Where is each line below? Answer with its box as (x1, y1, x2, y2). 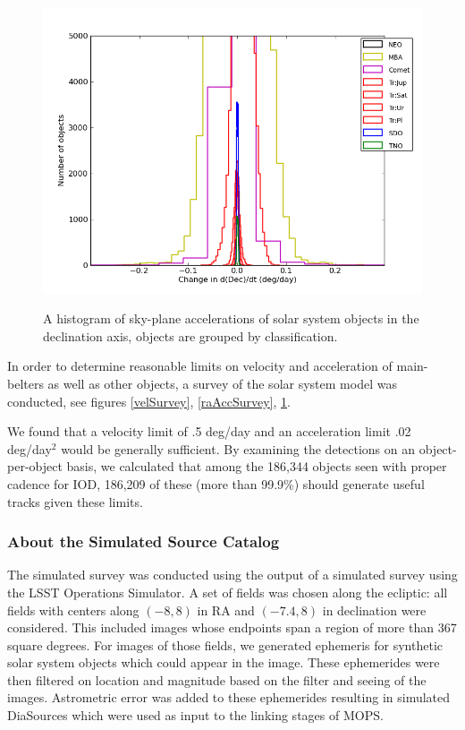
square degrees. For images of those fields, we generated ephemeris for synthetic (7, 635, 444, 654)
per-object (7, 457, 63, 476)
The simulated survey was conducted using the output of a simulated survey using (7, 565, 458, 584)
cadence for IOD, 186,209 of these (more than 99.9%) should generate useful (7, 474, 425, 493)
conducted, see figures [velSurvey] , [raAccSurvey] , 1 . (7, 391, 291, 410)
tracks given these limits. (7, 492, 143, 511)
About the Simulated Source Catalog (7, 530, 280, 553)
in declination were (322, 600, 427, 619)
